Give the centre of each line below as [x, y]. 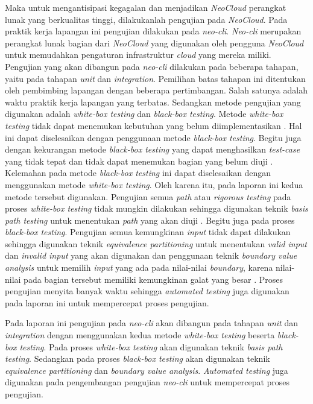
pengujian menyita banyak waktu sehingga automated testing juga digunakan [147, 291]
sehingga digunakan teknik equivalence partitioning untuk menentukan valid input [156, 243]
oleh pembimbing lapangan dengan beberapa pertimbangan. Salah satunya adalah [156, 90]
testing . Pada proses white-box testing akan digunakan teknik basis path [151, 346]
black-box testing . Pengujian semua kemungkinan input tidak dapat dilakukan [148, 232]
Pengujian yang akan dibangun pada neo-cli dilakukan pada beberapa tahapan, [152, 66]
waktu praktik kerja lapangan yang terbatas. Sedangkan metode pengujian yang [153, 102]
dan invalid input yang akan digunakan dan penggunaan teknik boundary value [151, 255]
